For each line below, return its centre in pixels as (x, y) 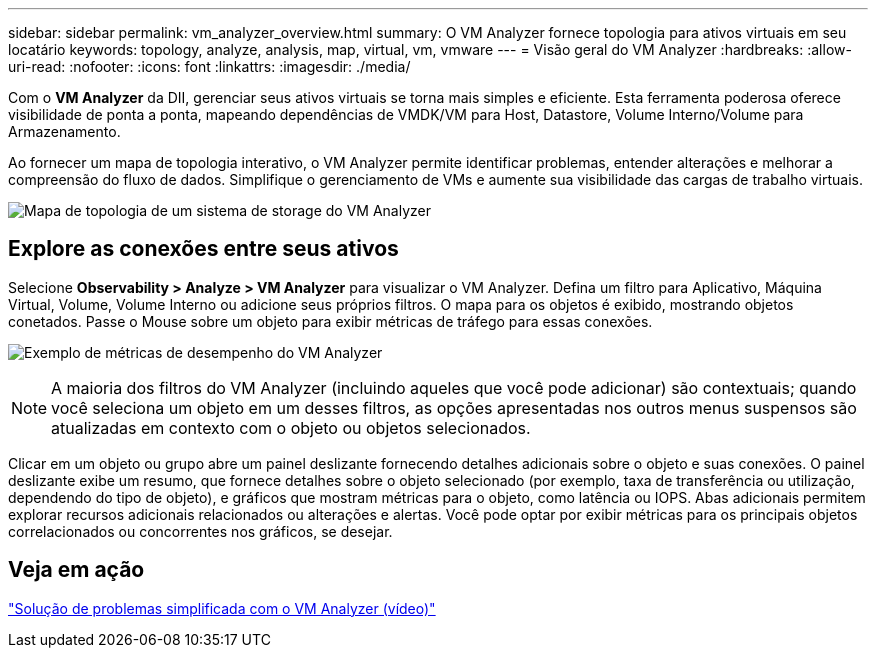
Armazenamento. (64, 131)
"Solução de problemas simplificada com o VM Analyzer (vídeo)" (222, 608)
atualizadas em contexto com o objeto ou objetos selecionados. (291, 427)
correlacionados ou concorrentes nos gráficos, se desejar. (200, 531)
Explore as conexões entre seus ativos (203, 249)
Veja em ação (76, 570)
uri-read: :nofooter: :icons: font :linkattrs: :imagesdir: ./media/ (209, 66)
